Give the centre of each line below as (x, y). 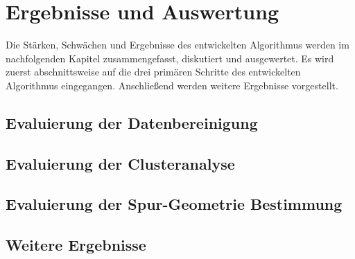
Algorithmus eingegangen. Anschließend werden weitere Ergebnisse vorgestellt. (172, 85)
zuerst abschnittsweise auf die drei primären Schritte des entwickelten (153, 72)
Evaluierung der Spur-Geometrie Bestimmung (174, 204)
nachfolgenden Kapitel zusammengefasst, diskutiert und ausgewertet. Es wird (170, 58)
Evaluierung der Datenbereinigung (132, 122)
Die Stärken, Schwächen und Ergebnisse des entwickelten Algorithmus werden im (177, 45)
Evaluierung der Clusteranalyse (120, 163)
